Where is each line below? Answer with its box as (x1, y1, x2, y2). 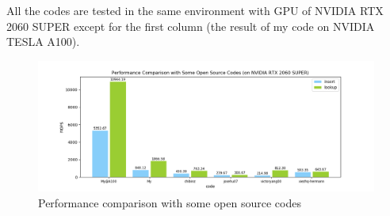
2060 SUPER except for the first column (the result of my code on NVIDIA (6, 17, 375, 34)
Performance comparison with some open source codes (38, 194, 301, 210)
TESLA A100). (6, 33, 80, 50)
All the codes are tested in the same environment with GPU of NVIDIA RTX (6, 2, 384, 18)
